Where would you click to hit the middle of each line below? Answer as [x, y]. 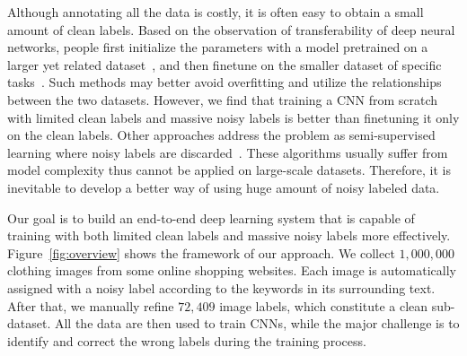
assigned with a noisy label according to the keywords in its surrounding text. [221, 287]
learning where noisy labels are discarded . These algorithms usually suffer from [228, 152]
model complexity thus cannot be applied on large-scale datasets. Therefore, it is [229, 170]
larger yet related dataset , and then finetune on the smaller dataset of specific [225, 64]
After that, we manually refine [91, 305]
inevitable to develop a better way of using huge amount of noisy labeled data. [224, 187]
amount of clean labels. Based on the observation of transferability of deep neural [231, 29]
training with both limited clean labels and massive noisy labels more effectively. [229, 235]
